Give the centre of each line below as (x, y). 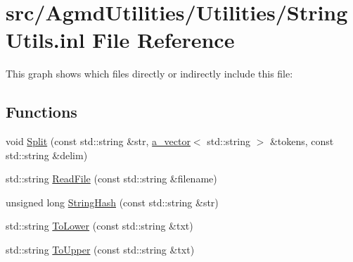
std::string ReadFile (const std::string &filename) (111, 179)
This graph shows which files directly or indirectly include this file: (149, 74)
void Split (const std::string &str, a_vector (98, 141)
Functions (41, 112)
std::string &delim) (47, 155)
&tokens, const (302, 141)
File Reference (163, 40)
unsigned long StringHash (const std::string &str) (112, 202)
